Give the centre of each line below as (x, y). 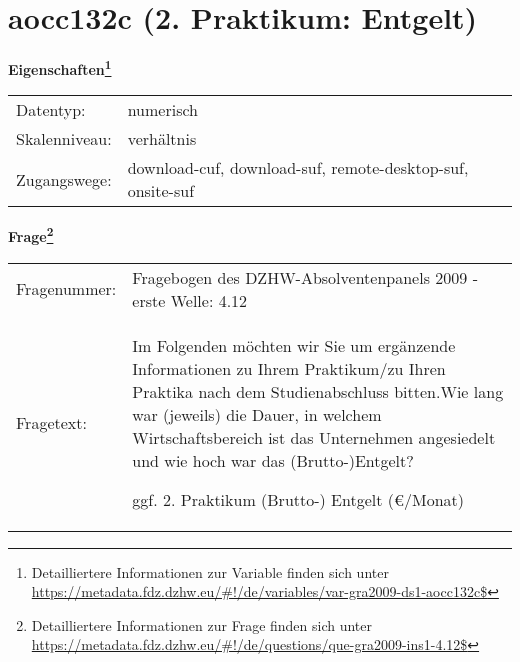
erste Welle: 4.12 (190, 300)
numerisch (162, 110)
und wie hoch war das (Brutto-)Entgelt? (273, 460)
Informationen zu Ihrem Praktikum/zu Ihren (289, 368)
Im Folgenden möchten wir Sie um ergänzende (294, 345)
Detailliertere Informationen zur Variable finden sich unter (210, 571)
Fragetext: (51, 422)
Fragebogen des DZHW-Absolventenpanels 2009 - (305, 277)
